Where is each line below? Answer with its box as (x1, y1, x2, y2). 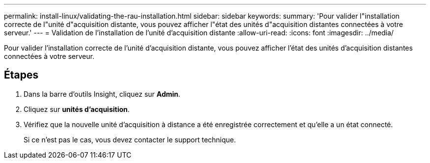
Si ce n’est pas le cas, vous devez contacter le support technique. (24, 135, 236, 144)
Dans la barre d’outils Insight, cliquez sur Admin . (24, 89, 181, 98)
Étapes (4, 69, 39, 81)
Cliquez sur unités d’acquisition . (24, 105, 130, 113)
